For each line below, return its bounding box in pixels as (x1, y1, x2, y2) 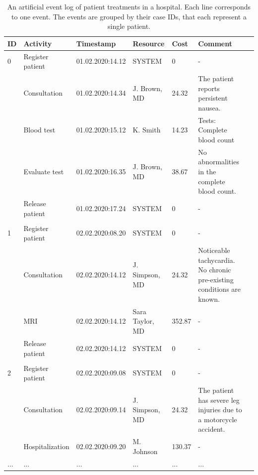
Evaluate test (23, 166, 64, 176)
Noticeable (198, 245, 230, 255)
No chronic (198, 264, 231, 275)
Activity (23, 38, 52, 48)
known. (198, 294, 220, 304)
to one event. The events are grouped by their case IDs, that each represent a (11, 11, 247, 21)
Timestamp (76, 38, 116, 48)
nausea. (198, 102, 221, 113)
